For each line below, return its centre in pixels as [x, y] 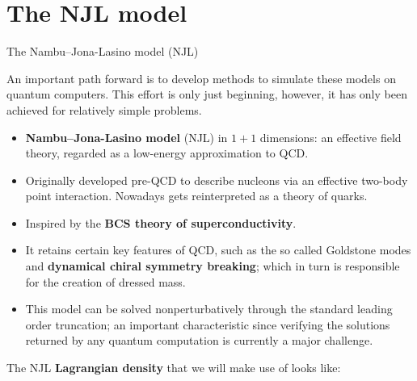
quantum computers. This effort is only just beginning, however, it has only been [207, 94]
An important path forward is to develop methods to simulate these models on [201, 78]
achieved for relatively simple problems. [104, 109]
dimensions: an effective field [331, 137]
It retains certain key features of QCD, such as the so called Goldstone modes [218, 250]
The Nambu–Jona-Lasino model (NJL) [103, 51]
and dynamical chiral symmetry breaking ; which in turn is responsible [213, 266]
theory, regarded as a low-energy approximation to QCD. [167, 153]
